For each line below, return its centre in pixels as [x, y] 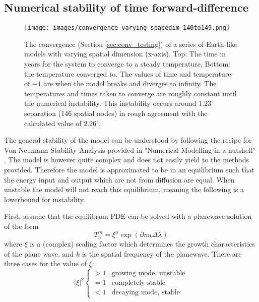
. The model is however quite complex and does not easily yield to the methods [127, 160]
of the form [21, 226]
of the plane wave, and [39, 253]
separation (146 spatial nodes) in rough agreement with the [116, 113]
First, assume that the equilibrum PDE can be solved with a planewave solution [128, 216]
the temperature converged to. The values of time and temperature [128, 73]
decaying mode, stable [146, 293]
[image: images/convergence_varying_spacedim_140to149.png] [127, 28]
